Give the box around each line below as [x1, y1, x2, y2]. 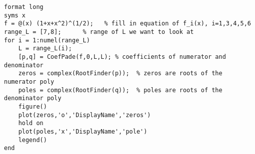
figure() [18, 103, 47, 110]
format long [4, 3, 43, 10]
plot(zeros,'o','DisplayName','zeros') [18, 111, 151, 119]
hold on [18, 120, 43, 127]
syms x [4, 11, 25, 19]
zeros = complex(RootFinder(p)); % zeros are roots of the [18, 70, 222, 77]
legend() [18, 136, 47, 144]
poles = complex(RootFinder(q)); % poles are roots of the [18, 86, 222, 94]
